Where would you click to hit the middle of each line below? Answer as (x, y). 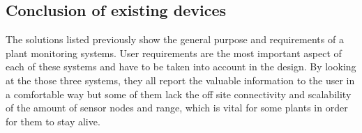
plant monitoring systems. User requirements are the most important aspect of (174, 53)
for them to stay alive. (53, 121)
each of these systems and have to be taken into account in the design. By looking (181, 66)
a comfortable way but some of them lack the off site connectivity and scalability (179, 94)
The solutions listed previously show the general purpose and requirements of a (175, 39)
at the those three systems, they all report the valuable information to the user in (180, 80)
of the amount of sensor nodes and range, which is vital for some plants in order (177, 108)
